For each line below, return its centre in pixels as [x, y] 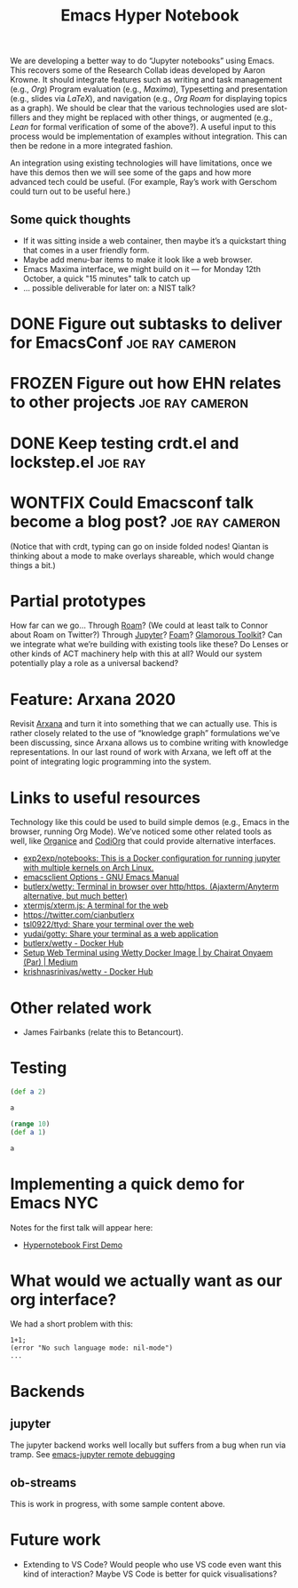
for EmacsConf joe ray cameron [123, 343]
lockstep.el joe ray [78, 462]
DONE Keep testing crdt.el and [125, 443]
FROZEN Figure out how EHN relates [146, 384]
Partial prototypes [78, 601]
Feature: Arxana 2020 [93, 699]
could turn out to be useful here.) [71, 191]
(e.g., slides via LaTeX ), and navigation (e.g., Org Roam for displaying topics [149, 99]
